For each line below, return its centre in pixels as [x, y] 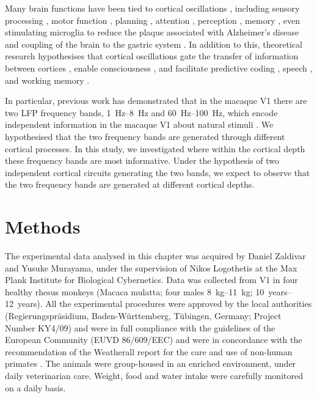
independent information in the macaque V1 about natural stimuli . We [139, 124]
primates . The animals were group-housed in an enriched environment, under [151, 363]
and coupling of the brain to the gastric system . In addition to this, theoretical [154, 44]
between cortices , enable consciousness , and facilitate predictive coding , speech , [159, 68]
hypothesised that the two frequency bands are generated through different [145, 136]
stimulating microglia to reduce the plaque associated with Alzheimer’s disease [152, 32]
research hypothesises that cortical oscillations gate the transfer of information [152, 56]
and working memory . [47, 80]
